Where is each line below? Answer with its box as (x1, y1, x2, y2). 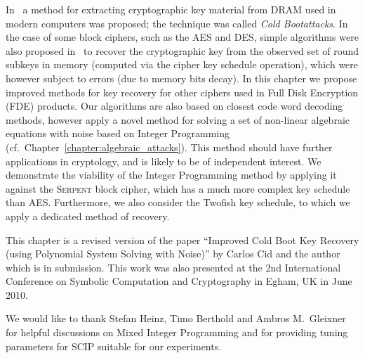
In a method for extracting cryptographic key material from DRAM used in (6, 2, 336, 16)
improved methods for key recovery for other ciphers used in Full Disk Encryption (6, 84, 359, 99)
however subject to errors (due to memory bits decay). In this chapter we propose (6, 70, 357, 85)
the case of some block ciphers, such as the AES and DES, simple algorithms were (6, 30, 359, 44)
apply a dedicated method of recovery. (6, 208, 170, 223)
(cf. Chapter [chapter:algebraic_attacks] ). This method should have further (6, 139, 333, 154)
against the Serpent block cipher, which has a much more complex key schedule (6, 181, 350, 196)
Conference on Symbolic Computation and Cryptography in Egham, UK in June (6, 274, 352, 288)
